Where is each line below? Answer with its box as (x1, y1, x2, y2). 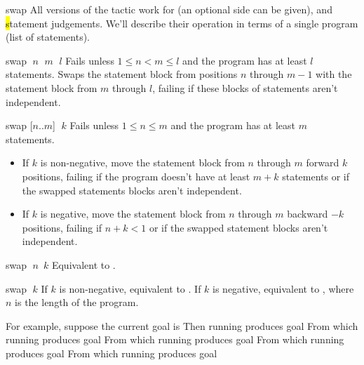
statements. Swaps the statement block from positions (6, 67, 238, 81)
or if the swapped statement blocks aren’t (149, 220, 328, 234)
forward (306, 155, 339, 170)
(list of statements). (6, 29, 90, 44)
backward (287, 206, 328, 221)
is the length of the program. (15, 295, 139, 310)
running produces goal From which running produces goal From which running (6, 332, 344, 347)
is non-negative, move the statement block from (40, 155, 245, 170)
